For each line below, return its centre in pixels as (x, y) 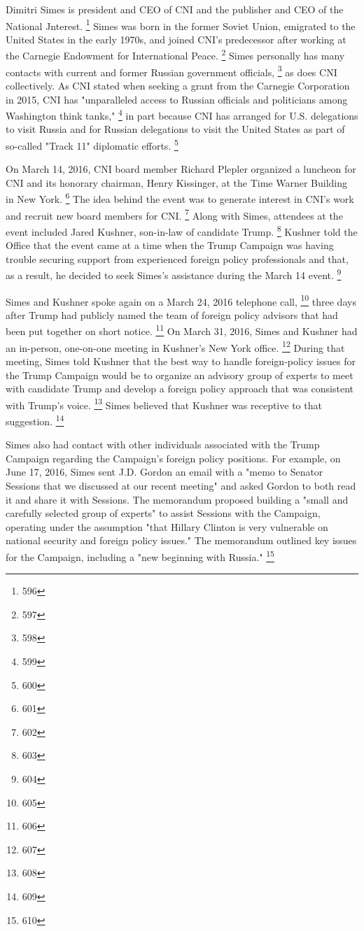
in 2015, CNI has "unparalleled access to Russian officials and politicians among (177, 99)
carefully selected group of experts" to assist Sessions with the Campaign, (163, 513)
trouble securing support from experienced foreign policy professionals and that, (177, 258)
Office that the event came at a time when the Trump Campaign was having (170, 245)
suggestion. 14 (35, 420)
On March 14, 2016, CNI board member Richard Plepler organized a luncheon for (181, 169)
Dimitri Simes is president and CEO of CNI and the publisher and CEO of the (175, 9)
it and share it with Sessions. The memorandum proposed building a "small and (177, 499)
